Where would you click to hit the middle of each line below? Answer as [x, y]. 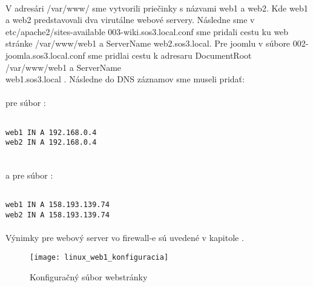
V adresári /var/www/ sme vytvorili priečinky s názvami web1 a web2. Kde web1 [157, 8]
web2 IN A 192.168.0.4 [51, 143]
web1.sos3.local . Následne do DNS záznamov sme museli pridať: [125, 79]
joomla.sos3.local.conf [45, 55]
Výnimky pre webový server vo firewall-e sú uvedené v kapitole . [125, 238]
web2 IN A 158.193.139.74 [58, 215]
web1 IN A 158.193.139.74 [58, 205]
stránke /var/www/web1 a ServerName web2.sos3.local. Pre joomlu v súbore [148, 43]
